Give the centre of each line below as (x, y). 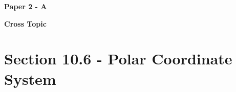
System (30, 78)
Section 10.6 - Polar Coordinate (118, 59)
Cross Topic (25, 23)
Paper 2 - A (26, 6)
